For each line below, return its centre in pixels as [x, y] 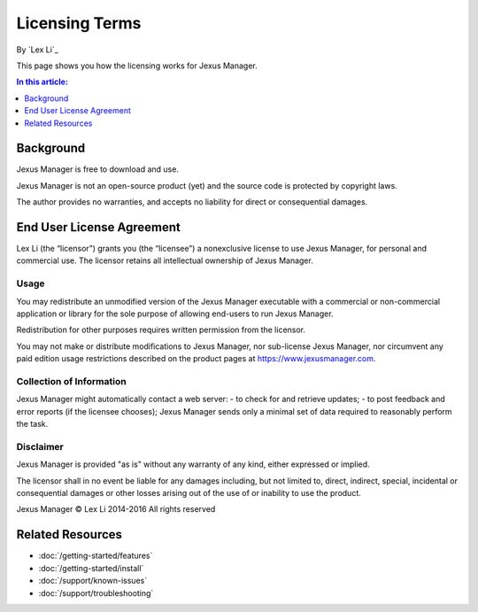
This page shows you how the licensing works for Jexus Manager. [137, 66]
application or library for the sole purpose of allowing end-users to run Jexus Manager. [175, 314]
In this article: [42, 82]
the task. [32, 424]
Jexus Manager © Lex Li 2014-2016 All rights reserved [116, 509]
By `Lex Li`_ [38, 50]
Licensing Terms [79, 23]
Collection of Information [72, 381]
